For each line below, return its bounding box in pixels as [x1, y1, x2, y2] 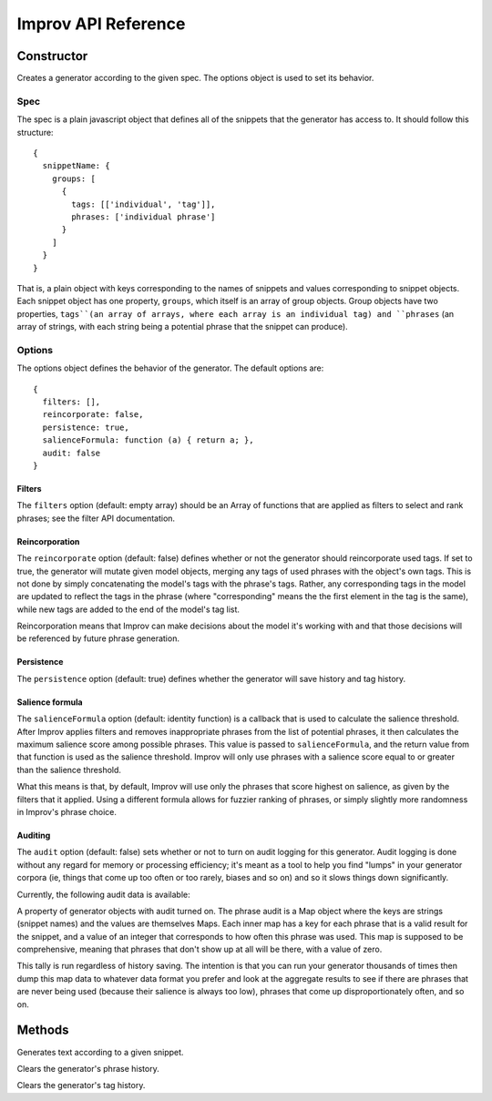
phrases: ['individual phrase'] [71, 211, 216, 222]
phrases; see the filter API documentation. [16, 513, 176, 524]
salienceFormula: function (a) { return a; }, [42, 435, 254, 445]
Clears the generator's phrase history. [16, 1063, 159, 1074]
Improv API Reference [16, 14, 186, 34]
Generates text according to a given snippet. [16, 1046, 184, 1057]
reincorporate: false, [42, 410, 144, 420]
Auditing [16, 830, 51, 841]
